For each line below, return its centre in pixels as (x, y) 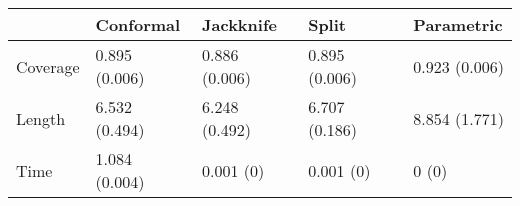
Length (41, 118)
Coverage (48, 66)
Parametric (458, 24)
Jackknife (239, 24)
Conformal (138, 24)
